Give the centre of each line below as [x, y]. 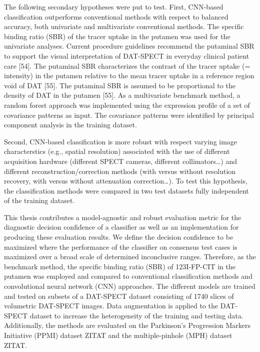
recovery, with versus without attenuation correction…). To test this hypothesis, [126, 181]
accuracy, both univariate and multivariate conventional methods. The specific [124, 26]
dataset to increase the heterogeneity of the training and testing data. [136, 315]
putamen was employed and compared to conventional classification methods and [128, 276]
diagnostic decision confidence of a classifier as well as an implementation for [121, 227]
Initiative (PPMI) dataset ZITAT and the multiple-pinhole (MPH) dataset [118, 335]
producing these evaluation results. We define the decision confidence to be [119, 237]
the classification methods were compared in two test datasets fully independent [126, 190]
